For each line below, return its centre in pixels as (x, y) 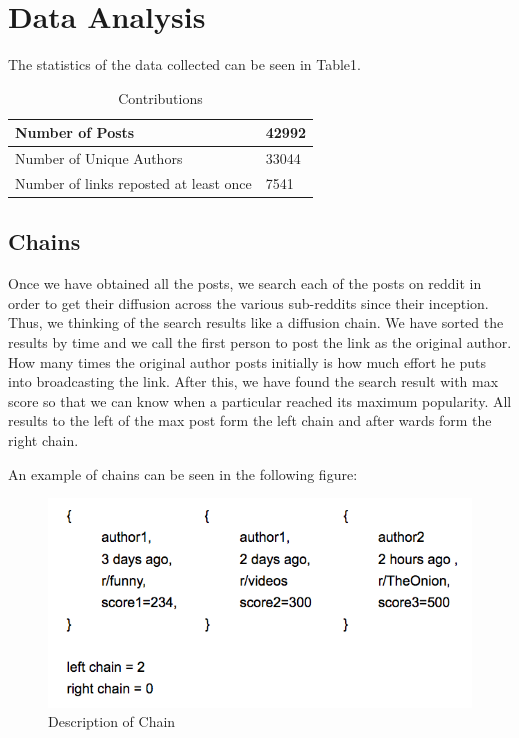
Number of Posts (75, 132)
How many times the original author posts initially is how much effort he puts (247, 361)
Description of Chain (112, 721)
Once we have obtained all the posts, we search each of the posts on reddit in (245, 283)
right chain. (43, 440)
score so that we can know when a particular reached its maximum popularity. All (260, 400)
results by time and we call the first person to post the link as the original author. (260, 342)
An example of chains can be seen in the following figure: (183, 473)
